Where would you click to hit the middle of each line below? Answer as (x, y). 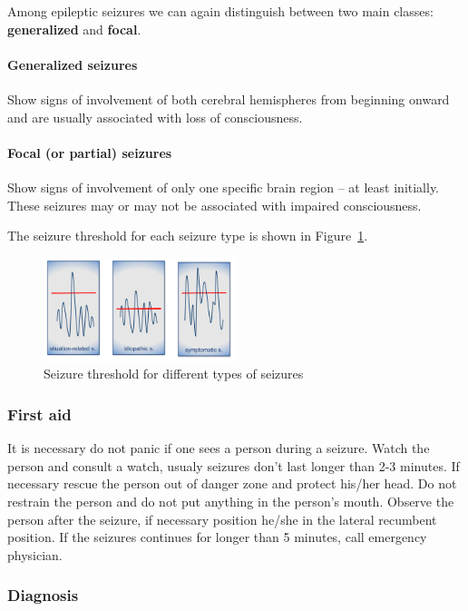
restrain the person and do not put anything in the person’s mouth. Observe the (231, 501)
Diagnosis (43, 595)
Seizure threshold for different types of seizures (174, 374)
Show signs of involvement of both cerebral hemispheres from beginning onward (229, 99)
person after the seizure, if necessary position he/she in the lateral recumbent (222, 519)
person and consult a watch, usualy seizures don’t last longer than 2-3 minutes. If (234, 465)
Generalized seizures (73, 64)
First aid (39, 414)
